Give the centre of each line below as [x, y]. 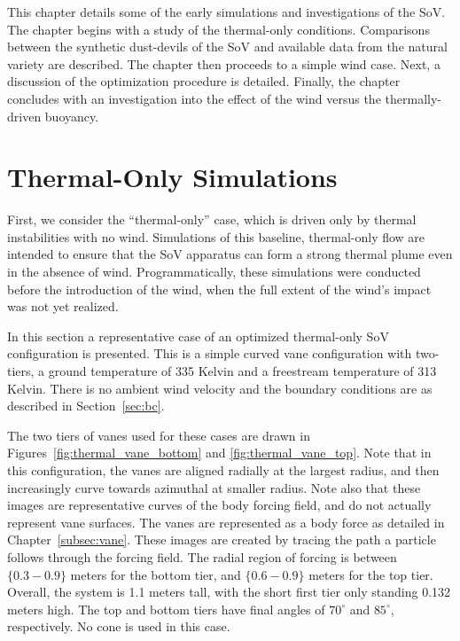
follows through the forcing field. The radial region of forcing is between [202, 556]
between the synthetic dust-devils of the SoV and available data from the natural [227, 47]
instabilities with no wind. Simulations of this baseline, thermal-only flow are [216, 236]
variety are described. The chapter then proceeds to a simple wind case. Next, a [224, 63]
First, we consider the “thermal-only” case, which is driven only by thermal [212, 219]
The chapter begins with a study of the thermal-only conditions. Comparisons [218, 29]
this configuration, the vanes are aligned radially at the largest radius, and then [223, 470]
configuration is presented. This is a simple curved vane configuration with [210, 353]
